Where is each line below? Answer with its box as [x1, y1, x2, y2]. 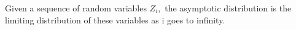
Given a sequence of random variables [5, 2, 147, 14]
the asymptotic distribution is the [165, 2, 292, 14]
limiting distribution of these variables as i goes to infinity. [5, 13, 225, 26]
